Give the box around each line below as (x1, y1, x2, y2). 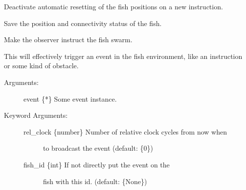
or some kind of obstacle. (4, 60, 79, 71)
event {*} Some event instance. (23, 93, 117, 104)
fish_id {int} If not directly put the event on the (23, 159, 170, 169)
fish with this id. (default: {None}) (43, 176, 147, 186)
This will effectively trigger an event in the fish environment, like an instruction (4, 51, 243, 61)
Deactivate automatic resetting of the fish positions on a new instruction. (4, 1, 223, 11)
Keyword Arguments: (4, 110, 68, 120)
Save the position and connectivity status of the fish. (4, 18, 162, 28)
